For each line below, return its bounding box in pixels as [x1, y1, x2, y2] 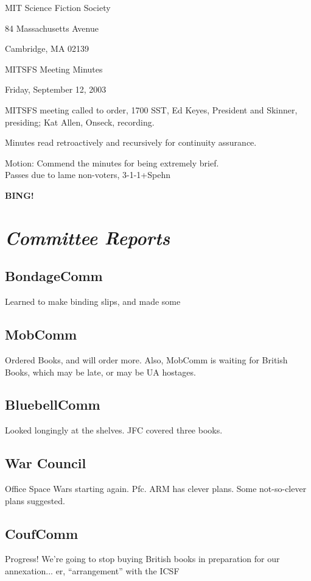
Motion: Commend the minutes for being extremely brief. [5, 156, 219, 169]
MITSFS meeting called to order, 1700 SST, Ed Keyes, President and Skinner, [5, 103, 298, 116]
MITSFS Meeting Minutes [5, 62, 103, 75]
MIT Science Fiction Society [5, 1, 111, 13]
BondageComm [5, 266, 103, 285]
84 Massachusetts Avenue [5, 21, 99, 34]
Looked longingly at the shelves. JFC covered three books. [5, 424, 223, 437]
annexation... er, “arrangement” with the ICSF [5, 565, 180, 577]
